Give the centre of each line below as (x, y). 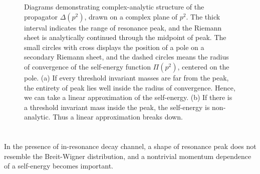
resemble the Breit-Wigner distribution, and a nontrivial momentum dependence (128, 156)
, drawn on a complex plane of (131, 16)
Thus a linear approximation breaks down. (118, 117)
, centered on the (203, 66)
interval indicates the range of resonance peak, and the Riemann (123, 27)
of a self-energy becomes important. (59, 166)
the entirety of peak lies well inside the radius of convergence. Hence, (130, 87)
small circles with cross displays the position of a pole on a (114, 47)
